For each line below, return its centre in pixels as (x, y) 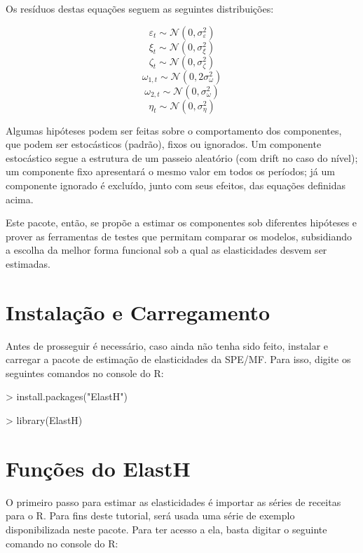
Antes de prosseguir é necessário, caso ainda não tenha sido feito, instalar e (167, 345)
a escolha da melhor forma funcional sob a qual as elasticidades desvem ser (166, 250)
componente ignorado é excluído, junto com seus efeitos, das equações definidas (176, 185)
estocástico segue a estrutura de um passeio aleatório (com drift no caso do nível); (182, 157)
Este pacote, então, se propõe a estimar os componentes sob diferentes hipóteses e (181, 223)
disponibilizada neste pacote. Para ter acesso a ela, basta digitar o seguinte (166, 529)
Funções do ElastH (98, 468)
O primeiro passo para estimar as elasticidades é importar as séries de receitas (173, 501)
